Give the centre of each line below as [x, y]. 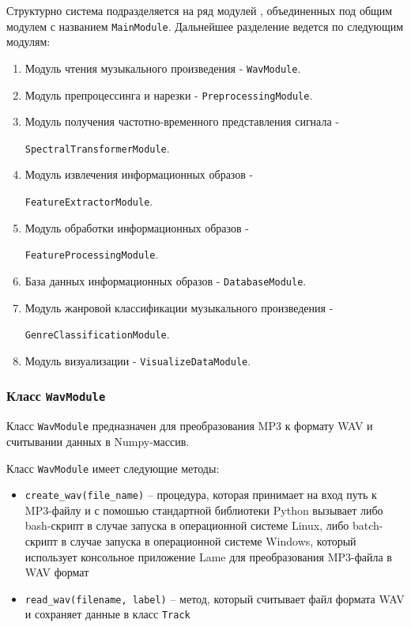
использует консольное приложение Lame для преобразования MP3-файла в [208, 556]
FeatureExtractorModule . [89, 201]
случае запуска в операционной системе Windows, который [213, 541]
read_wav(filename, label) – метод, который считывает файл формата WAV [215, 598]
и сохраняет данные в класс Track [107, 614]
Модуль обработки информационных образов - [137, 227]
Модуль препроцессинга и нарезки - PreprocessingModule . [169, 94]
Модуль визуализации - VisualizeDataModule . [138, 360]
